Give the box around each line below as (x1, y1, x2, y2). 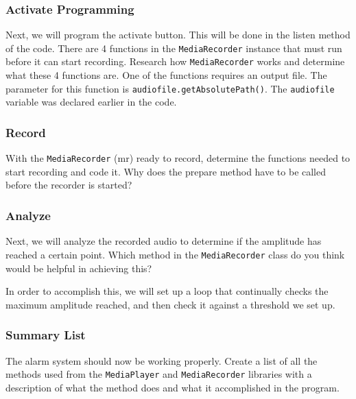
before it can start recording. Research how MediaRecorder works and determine (5, 54, 345, 69)
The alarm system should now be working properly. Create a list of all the (5, 353, 318, 367)
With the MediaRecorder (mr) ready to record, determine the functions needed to (5, 151, 351, 165)
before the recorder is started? (5, 178, 132, 192)
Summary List (5, 326, 86, 343)
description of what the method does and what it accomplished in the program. (5, 380, 340, 394)
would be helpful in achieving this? (5, 261, 152, 275)
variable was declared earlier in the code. (5, 95, 177, 109)
